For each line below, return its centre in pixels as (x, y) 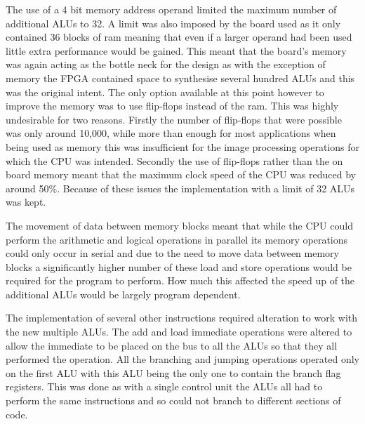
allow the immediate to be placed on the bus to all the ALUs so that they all (172, 345)
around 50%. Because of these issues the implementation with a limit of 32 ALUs (180, 188)
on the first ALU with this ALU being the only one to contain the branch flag (173, 372)
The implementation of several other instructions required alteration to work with (182, 318)
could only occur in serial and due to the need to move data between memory (172, 253)
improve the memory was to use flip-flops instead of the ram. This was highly (172, 106)
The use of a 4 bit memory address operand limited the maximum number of (171, 9)
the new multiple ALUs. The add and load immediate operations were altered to (179, 332)
